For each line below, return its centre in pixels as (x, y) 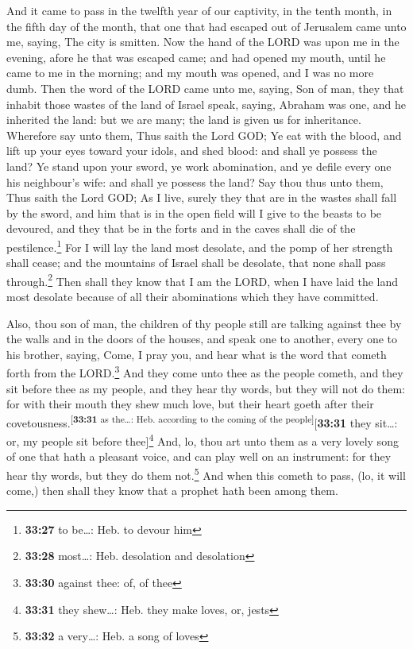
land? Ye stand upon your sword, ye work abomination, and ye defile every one (199, 166)
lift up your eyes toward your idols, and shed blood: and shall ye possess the (192, 151)
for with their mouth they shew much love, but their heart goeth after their (190, 404)
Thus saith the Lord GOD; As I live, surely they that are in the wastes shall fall (202, 197)
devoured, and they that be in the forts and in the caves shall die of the (181, 228)
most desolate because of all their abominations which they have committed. (193, 296)
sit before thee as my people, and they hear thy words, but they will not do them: (206, 388)
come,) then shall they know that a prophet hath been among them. (172, 491)
